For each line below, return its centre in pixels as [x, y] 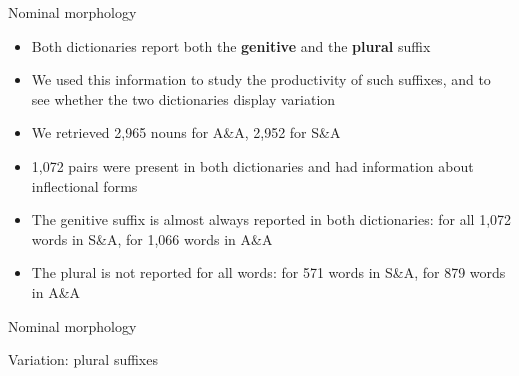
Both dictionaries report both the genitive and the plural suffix [231, 45]
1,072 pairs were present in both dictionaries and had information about [252, 165]
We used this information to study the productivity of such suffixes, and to [261, 79]
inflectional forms [84, 185]
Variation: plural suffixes [83, 359]
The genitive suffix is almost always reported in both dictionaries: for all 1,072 [271, 219]
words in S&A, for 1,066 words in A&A [152, 238]
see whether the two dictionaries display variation [183, 98]
